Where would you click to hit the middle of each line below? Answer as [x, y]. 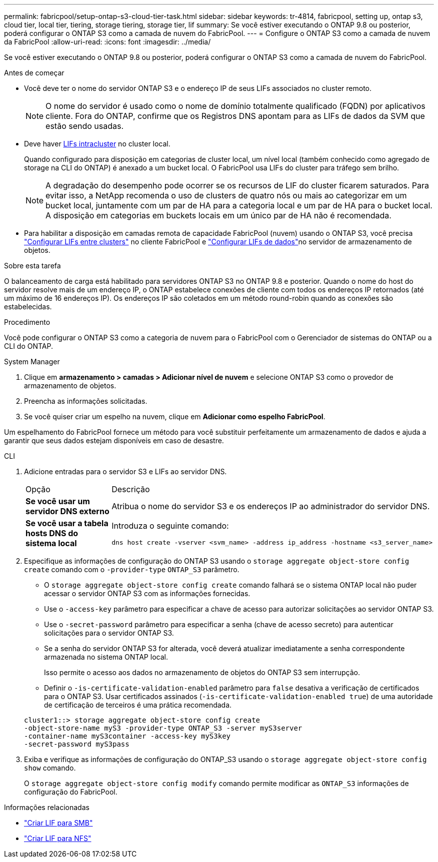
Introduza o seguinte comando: [170, 525]
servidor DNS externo [67, 511]
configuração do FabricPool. [71, 792]
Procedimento [27, 322]
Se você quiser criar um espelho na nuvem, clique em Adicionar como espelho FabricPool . [175, 417]
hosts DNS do [52, 533]
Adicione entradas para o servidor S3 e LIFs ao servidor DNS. [125, 471]
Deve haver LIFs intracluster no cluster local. [97, 144]
